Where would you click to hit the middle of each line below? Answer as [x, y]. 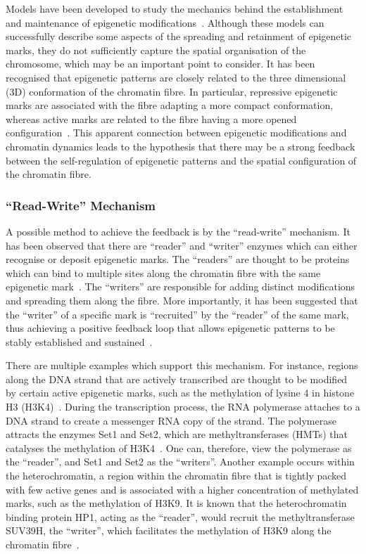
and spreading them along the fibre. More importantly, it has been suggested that [182, 300]
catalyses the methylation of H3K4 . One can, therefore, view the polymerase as [179, 447]
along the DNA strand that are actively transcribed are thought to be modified [177, 379]
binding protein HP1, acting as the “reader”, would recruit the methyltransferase [180, 516]
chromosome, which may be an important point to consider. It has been [160, 64]
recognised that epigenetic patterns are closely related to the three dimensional [176, 77]
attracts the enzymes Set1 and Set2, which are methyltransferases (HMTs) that [177, 434]
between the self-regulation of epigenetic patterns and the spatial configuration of [181, 160]
